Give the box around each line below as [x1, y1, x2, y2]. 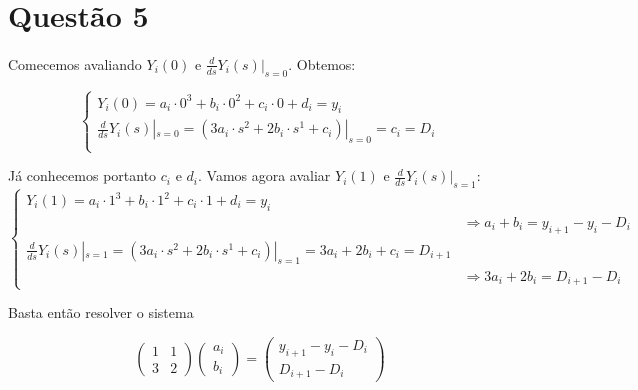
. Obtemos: [288, 53, 356, 74]
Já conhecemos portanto [8, 165, 157, 186]
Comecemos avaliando [8, 53, 142, 74]
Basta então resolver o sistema [8, 302, 194, 323]
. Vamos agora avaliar [197, 165, 331, 186]
